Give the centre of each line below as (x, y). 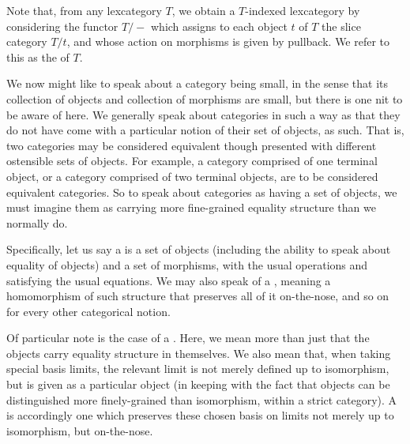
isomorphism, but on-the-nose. (80, 430)
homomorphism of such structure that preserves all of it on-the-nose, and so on (198, 296)
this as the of (38, 56)
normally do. (37, 222)
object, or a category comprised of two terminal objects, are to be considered (192, 176)
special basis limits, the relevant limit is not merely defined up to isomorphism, (198, 369)
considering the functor (62, 26)
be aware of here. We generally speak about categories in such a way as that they (203, 114)
